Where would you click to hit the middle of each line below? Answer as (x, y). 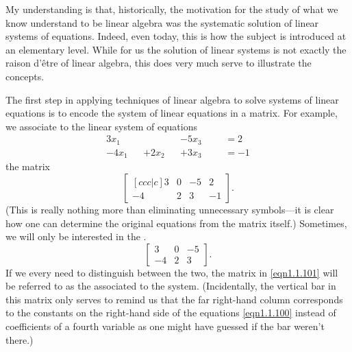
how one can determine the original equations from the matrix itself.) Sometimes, (176, 223)
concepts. (25, 76)
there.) (20, 339)
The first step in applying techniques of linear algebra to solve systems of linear (172, 99)
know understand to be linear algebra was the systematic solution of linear (162, 22)
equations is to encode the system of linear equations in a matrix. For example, (172, 113)
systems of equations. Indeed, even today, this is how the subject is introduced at (176, 36)
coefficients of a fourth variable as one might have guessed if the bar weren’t (165, 326)
